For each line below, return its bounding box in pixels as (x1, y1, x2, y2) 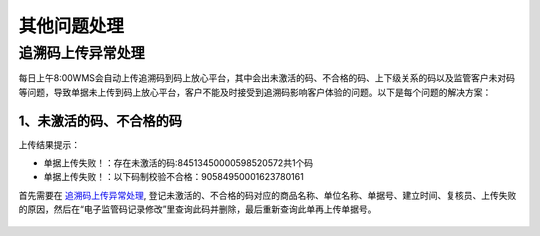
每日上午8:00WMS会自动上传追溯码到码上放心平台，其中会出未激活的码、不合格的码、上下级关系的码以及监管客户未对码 (18, 72, 515, 84)
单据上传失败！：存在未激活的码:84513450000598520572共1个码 (43, 157, 314, 169)
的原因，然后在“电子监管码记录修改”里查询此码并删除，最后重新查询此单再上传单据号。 (18, 203, 377, 215)
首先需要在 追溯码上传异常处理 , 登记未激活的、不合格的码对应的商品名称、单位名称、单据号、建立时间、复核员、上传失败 (18, 189, 517, 201)
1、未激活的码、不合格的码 (18, 112, 183, 129)
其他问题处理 (18, 15, 125, 37)
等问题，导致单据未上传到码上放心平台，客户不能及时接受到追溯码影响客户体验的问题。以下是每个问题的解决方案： (18, 86, 492, 98)
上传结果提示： (18, 138, 80, 150)
